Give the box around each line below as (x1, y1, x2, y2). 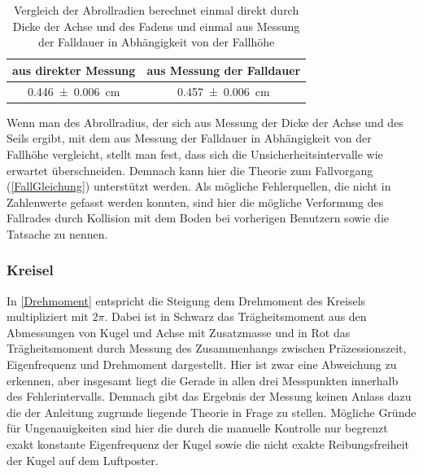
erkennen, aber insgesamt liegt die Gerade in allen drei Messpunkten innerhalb (7, 371, 399, 388)
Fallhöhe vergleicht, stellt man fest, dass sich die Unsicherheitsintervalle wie (7, 145, 383, 162)
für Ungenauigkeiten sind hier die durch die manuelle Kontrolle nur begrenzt (7, 419, 388, 437)
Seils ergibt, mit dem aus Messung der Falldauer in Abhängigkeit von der (7, 129, 372, 147)
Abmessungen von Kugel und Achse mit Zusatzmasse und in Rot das (7, 323, 351, 340)
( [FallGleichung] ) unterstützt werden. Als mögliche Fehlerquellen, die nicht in (7, 178, 391, 195)
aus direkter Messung (12, 61, 136, 78)
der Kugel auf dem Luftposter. (7, 451, 159, 468)
